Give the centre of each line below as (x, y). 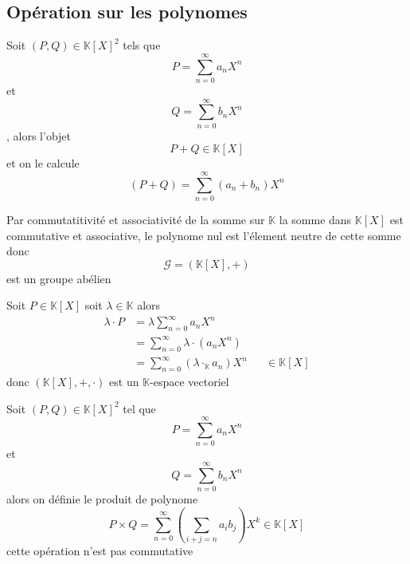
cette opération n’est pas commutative (100, 551)
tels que (142, 45)
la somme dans (315, 219)
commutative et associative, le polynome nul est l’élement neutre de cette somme (204, 235)
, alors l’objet (39, 135)
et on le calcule (43, 163)
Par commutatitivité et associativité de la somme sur (136, 219)
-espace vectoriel (189, 381)
